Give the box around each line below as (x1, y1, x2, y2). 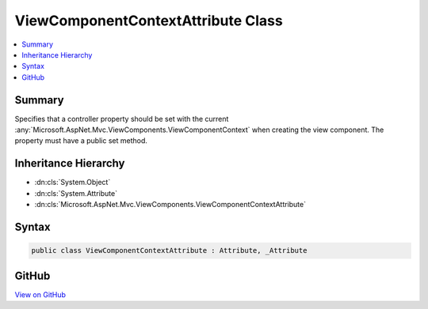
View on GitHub (14, 289, 67, 300)
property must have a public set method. (14, 136, 148, 145)
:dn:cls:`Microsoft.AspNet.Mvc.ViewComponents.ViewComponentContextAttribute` (34, 200, 307, 209)
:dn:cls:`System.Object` (34, 178, 111, 187)
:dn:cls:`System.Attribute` (34, 188, 118, 198)
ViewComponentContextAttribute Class (14, 12, 283, 29)
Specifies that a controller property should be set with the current (14, 114, 229, 123)
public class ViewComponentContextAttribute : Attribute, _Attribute (31, 246, 308, 255)
